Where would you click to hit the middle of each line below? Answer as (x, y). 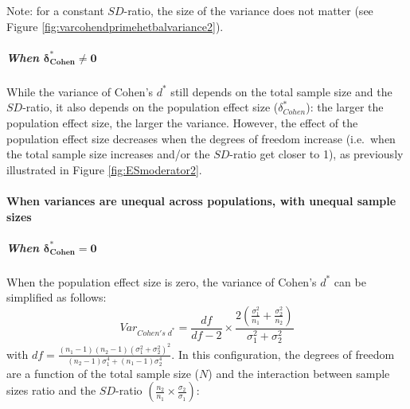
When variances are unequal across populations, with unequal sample (201, 200)
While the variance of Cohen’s (80, 91)
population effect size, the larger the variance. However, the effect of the (182, 122)
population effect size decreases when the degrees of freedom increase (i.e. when (201, 138)
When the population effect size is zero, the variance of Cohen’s (162, 281)
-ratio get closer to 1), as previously (316, 154)
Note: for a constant (55, 10)
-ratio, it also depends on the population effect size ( (150, 107)
